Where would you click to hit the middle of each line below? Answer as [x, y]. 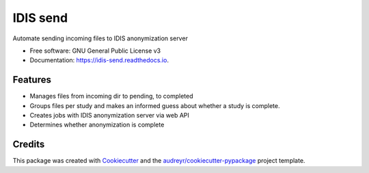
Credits [29, 145]
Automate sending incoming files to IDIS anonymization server [100, 38]
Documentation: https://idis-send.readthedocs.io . [99, 60]
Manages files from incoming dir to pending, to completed [111, 96]
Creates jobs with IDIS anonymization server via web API [109, 116]
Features [32, 80]
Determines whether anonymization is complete [97, 125]
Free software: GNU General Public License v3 [95, 51]
